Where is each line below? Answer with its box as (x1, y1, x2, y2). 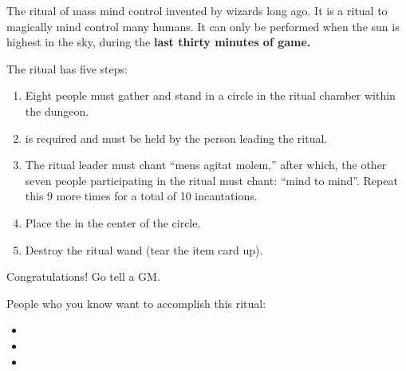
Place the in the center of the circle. (25, 214, 201, 231)
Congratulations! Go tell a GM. (6, 268, 160, 285)
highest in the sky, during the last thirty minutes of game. (6, 34, 311, 50)
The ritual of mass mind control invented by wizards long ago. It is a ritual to (6, 2, 388, 18)
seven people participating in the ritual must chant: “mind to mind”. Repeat (25, 172, 398, 188)
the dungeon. (25, 102, 89, 119)
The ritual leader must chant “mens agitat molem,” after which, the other (25, 156, 387, 173)
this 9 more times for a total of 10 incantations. (25, 187, 258, 204)
